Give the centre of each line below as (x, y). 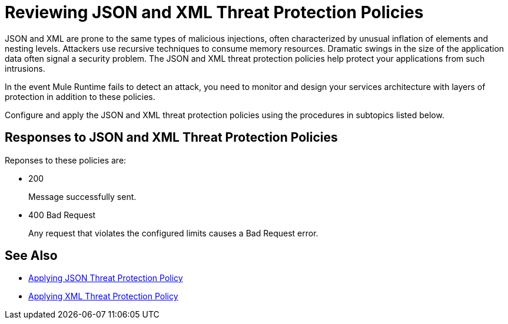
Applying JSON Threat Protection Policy (106, 278)
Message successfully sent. (82, 196)
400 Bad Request (62, 215)
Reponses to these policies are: (66, 160)
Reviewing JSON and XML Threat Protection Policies (214, 12)
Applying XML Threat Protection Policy (103, 296)
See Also (31, 256)
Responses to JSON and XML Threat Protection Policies (171, 138)
